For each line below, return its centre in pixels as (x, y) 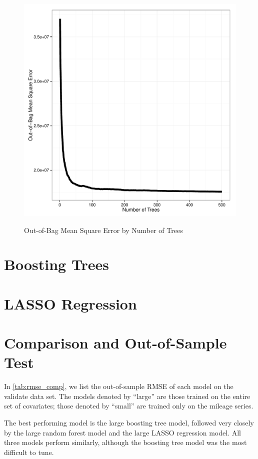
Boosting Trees (57, 264)
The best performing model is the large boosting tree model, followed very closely (129, 423)
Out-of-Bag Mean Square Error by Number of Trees (103, 230)
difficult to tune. (29, 452)
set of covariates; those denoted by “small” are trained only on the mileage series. (129, 406)
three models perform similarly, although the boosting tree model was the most (125, 442)
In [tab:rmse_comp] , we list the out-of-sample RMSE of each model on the (119, 386)
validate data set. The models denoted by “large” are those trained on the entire (127, 396)
